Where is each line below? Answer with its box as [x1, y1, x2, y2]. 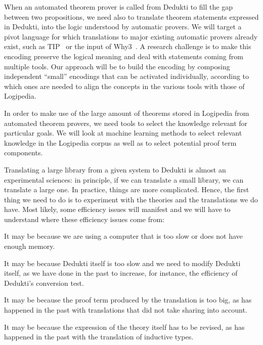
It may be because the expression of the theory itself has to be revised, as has [4, 321, 245, 332]
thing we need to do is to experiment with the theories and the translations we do [4, 194, 258, 204]
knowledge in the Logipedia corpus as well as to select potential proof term [4, 137, 237, 148]
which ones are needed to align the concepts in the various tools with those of [4, 80, 245, 91]
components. [4, 147, 43, 158]
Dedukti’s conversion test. [4, 277, 84, 288]
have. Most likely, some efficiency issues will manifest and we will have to [4, 204, 231, 214]
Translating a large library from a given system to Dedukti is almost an [4, 164, 226, 175]
